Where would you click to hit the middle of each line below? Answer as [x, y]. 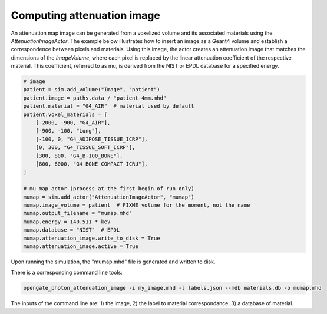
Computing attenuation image [85, 15]
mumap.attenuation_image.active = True [81, 246]
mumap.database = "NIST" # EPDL [72, 230]
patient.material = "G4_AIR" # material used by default [109, 106]
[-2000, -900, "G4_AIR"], [73, 123]
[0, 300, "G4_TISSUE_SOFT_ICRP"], [85, 148]
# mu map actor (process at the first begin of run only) [109, 189]
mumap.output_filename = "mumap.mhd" [78, 213]
